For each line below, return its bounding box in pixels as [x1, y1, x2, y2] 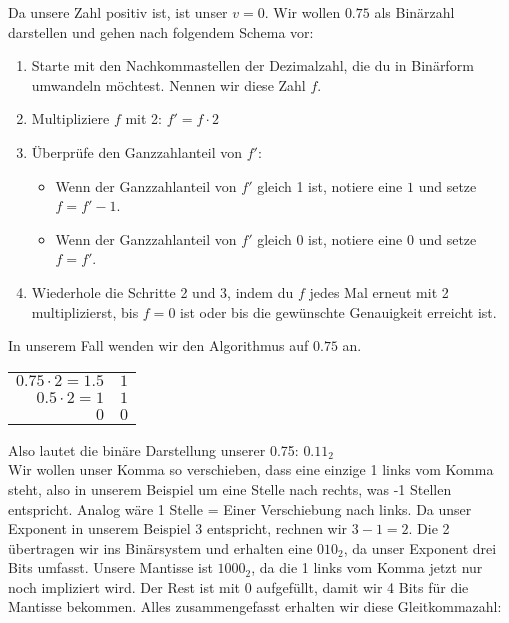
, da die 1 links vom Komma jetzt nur [251, 557, 483, 578]
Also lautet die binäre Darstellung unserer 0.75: [8, 439, 299, 460]
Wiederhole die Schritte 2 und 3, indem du [31, 281, 294, 302]
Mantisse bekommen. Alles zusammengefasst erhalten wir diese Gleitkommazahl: [8, 596, 502, 617]
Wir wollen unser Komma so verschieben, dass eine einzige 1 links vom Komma [8, 459, 494, 480]
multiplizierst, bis [31, 301, 139, 322]
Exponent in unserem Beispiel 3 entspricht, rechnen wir [8, 518, 348, 539]
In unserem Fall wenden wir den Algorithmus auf [8, 335, 309, 356]
